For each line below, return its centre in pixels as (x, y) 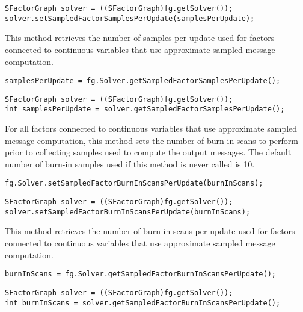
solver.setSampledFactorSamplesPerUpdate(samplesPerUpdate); (130, 18)
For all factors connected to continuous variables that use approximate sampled (151, 129)
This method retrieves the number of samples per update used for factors (140, 38)
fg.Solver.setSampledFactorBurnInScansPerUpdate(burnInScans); (134, 183)
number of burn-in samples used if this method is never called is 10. (130, 164)
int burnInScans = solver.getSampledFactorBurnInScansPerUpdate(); (143, 303)
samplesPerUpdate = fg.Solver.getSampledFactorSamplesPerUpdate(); (143, 81)
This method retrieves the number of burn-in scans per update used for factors (150, 231)
